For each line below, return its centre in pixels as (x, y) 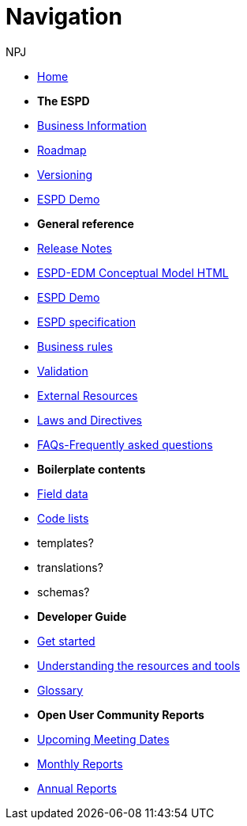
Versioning (65, 174)
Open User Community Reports (121, 714)
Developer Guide (82, 616)
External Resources (88, 395)
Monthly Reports (80, 763)
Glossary (60, 690)
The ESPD (64, 101)
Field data (63, 493)
